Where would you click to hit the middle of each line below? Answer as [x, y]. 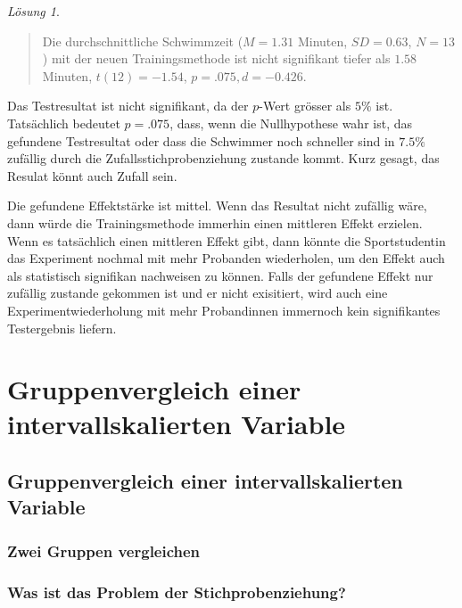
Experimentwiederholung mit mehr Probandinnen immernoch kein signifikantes [224, 310]
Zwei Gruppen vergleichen [104, 550]
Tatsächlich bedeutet [64, 123]
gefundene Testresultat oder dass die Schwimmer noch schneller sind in [201, 140]
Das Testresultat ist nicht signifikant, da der [128, 106]
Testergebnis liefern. [62, 328]
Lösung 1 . [33, 11]
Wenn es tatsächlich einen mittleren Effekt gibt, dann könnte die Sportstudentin [227, 240]
